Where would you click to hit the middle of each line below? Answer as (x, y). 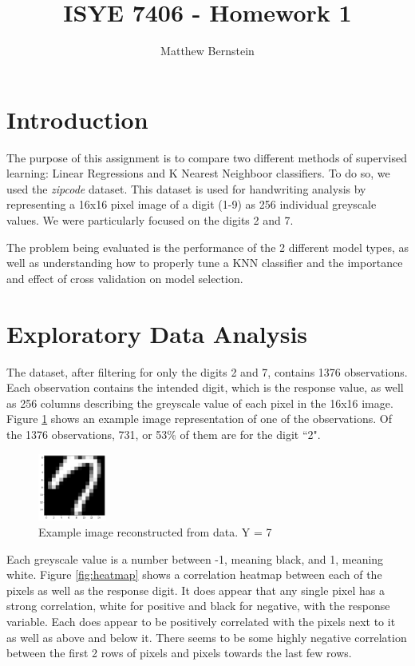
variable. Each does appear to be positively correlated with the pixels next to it (201, 622)
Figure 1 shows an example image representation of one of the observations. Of (199, 419)
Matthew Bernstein (207, 51)
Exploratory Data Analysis (157, 333)
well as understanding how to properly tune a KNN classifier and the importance (205, 263)
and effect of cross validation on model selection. (125, 278)
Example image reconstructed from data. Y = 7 (155, 532)
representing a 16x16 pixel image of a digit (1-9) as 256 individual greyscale (192, 204)
